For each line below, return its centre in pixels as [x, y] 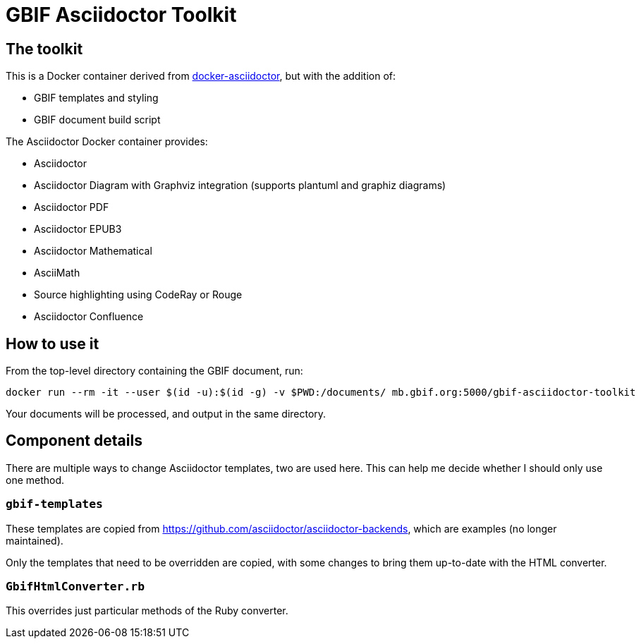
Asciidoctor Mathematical [93, 251]
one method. [35, 480]
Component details [74, 441]
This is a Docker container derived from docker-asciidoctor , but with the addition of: [201, 76]
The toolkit [44, 49]
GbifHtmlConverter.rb [75, 586]
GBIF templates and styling [96, 98]
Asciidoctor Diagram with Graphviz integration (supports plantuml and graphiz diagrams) [240, 186]
